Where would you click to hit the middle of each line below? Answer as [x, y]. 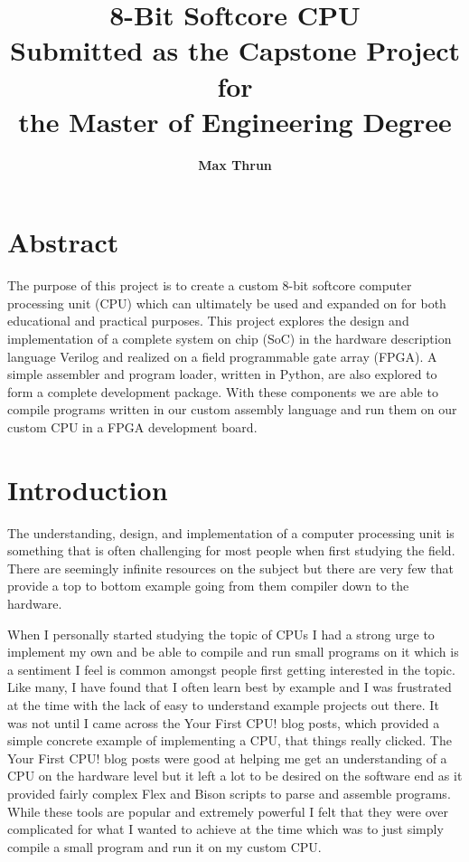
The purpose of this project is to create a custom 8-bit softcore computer [210, 285]
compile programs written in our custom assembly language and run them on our [232, 409]
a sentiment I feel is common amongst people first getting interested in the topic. [231, 669]
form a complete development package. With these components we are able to [223, 391]
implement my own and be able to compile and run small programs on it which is [233, 652]
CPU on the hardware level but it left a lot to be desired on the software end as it [235, 776]
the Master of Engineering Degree [235, 121]
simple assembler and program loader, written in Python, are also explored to [222, 374]
